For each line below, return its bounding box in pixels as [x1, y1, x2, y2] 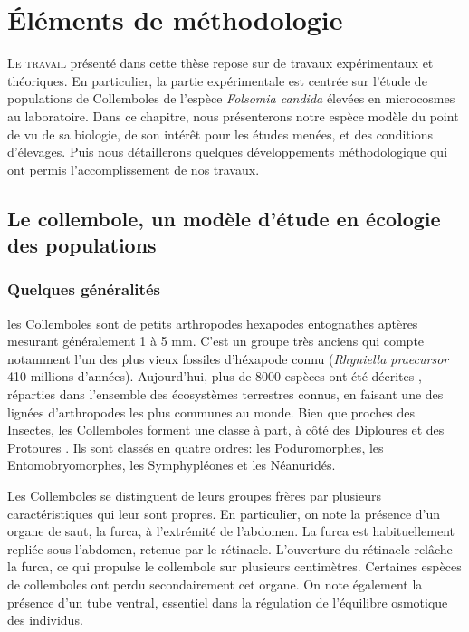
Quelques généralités [7, 278, 160, 301]
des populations [7, 231, 157, 259]
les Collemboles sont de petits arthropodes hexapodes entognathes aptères [7, 313, 418, 332]
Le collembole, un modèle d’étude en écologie [7, 204, 441, 232]
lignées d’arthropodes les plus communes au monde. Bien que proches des [7, 402, 415, 421]
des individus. [7, 610, 83, 629]
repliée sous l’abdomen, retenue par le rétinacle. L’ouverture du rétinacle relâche [7, 539, 453, 558]
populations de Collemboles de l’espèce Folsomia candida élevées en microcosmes [7, 89, 455, 108]
